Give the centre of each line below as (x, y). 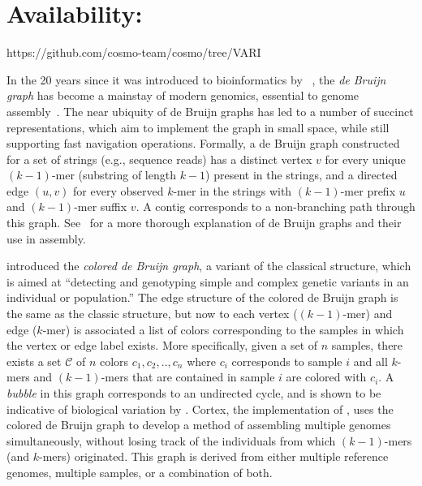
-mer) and (368, 314)
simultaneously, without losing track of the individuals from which (171, 440)
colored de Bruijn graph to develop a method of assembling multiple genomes (199, 425)
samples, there (367, 345)
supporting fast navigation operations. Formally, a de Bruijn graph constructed (203, 143)
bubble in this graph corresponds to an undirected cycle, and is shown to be (194, 393)
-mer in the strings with (233, 190)
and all (370, 361)
